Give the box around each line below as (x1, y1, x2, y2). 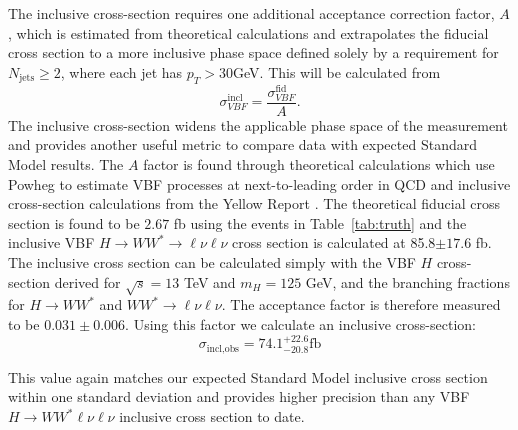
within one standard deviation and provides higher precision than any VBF (8, 386, 470, 407)
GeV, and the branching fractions (305, 271, 510, 292)
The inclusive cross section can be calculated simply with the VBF (8, 252, 416, 272)
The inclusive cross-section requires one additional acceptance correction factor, (8, 3, 495, 23)
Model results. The (8, 154, 124, 175)
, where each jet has (60, 61, 183, 82)
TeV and (183, 271, 236, 292)
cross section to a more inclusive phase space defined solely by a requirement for (8, 42, 499, 63)
